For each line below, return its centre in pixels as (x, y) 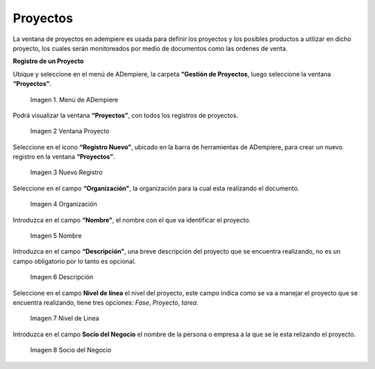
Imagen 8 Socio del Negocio (71, 350)
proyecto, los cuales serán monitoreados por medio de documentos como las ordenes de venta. (150, 48)
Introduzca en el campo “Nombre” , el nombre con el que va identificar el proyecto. (132, 220)
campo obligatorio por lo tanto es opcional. (74, 261)
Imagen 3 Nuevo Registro (67, 172)
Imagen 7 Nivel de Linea (65, 318)
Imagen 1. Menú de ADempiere (74, 99)
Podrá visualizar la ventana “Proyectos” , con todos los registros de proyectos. (126, 115)
